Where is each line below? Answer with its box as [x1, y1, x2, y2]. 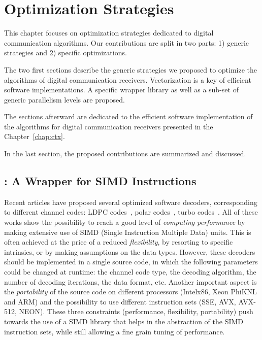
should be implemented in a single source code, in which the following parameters [4, 256, 258, 267]
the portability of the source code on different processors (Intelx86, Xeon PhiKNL [4, 286, 257, 297]
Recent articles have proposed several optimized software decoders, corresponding [4, 196, 257, 207]
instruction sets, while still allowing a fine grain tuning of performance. [4, 326, 225, 336]
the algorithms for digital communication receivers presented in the [4, 121, 213, 131]
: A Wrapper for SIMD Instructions [4, 173, 196, 189]
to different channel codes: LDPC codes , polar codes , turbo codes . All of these [4, 207, 258, 217]
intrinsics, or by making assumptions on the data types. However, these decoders [4, 246, 255, 257]
